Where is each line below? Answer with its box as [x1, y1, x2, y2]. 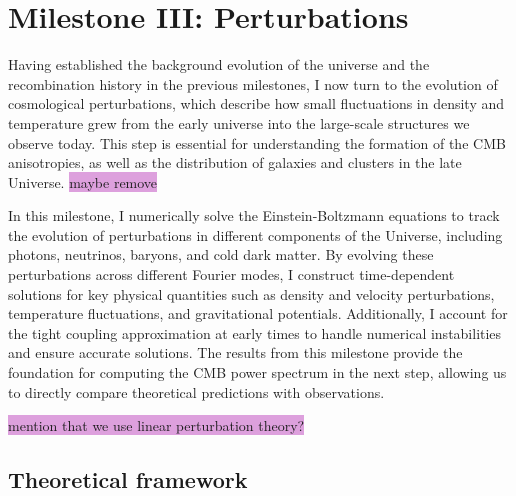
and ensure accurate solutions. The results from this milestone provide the [8, 342, 463, 363]
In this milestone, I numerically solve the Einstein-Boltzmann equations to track [8, 205, 500, 226]
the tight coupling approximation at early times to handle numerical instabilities [8, 322, 502, 343]
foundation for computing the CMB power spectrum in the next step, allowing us [8, 362, 507, 383]
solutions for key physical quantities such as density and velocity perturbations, [8, 283, 495, 304]
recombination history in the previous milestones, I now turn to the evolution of [8, 73, 498, 94]
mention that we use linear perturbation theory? [8, 415, 305, 436]
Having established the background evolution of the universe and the [8, 54, 430, 75]
